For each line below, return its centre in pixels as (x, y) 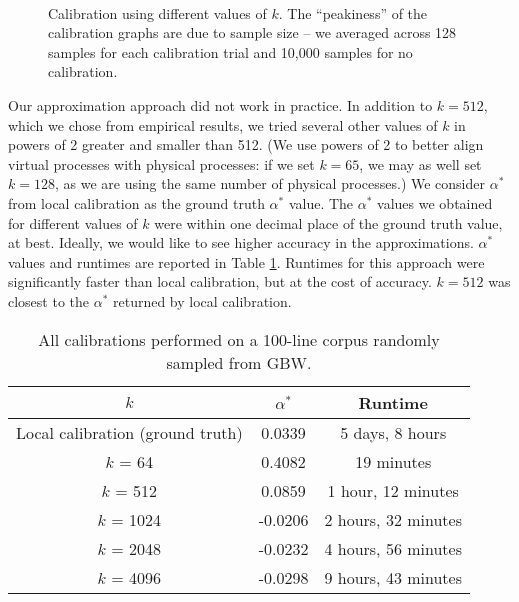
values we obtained (435, 202)
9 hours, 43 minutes (393, 577)
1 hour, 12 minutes (393, 490)
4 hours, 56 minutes (393, 548)
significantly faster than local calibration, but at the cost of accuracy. (220, 281)
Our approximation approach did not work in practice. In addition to (220, 104)
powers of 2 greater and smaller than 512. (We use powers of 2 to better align (246, 144)
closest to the (49, 300)
